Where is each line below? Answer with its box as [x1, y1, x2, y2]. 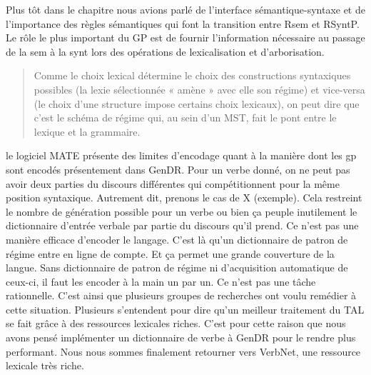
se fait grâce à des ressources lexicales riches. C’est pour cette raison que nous [6, 316, 346, 331]
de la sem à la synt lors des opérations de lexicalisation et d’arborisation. [6, 44, 325, 59]
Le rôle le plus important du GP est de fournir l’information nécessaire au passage [6, 30, 365, 45]
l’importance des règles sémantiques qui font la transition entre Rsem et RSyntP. [6, 16, 360, 31]
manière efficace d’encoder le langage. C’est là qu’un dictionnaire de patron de [6, 231, 348, 246]
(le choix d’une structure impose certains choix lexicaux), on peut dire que [34, 96, 360, 111]
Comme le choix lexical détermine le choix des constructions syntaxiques [34, 68, 351, 83]
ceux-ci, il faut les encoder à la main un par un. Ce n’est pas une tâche [6, 274, 316, 289]
